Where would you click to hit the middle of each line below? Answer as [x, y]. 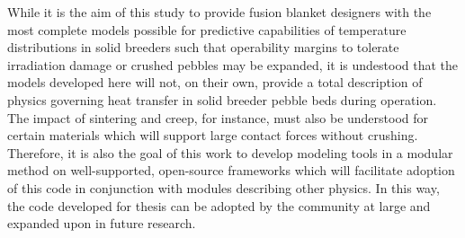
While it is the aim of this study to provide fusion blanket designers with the [219, 12]
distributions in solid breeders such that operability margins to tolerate [203, 47]
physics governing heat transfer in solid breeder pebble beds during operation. [222, 99]
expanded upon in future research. [102, 223]
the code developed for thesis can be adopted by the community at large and [219, 205]
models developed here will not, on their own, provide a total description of [215, 82]
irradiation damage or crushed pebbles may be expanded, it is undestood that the [233, 64]
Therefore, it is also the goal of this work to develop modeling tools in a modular [230, 152]
